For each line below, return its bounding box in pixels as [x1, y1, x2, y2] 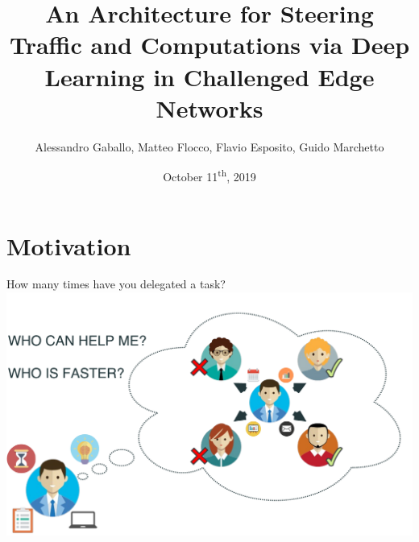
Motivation [6, 229, 131, 262]
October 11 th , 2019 [163, 166, 256, 184]
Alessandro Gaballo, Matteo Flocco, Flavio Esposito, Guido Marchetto [35, 138, 384, 155]
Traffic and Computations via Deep [9, 28, 410, 61]
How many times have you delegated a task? [6, 275, 226, 292]
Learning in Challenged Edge [44, 60, 375, 93]
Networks [156, 91, 263, 124]
